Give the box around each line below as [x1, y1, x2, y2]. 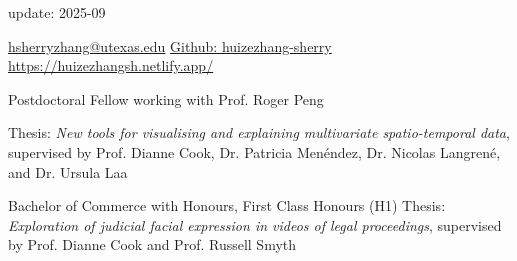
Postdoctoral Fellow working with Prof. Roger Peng [8, 88, 324, 109]
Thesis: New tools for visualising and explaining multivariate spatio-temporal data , [8, 122, 510, 143]
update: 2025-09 [8, 2, 106, 22]
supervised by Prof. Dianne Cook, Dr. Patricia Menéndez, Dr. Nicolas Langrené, [8, 141, 501, 162]
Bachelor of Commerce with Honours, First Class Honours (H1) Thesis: [8, 195, 446, 216]
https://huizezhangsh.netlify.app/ [8, 55, 214, 76]
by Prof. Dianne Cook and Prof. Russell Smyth [8, 234, 297, 255]
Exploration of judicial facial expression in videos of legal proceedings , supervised [8, 214, 502, 235]
